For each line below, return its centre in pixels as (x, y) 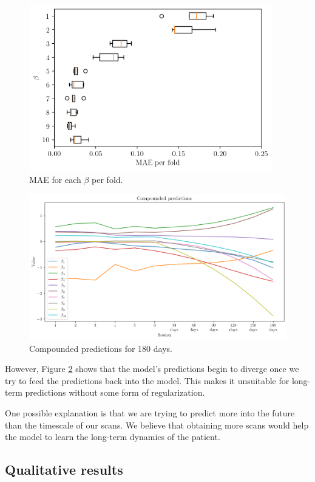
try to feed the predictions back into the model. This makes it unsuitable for (147, 380)
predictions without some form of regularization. (115, 392)
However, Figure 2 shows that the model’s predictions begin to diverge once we (152, 369)
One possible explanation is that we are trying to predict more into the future (150, 412)
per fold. (107, 179)
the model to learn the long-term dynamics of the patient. (113, 437)
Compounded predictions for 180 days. (101, 348)
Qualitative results (64, 470)
